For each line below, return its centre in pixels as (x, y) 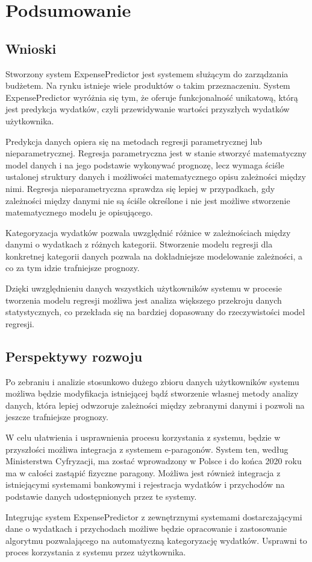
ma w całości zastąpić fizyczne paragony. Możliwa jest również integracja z (143, 472)
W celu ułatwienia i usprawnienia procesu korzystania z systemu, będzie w (143, 437)
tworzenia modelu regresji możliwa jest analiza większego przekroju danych (144, 300)
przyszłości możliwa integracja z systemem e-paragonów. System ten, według (147, 449)
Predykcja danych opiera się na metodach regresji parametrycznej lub (134, 141)
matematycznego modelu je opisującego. (79, 212)
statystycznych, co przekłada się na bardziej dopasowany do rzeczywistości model (155, 312)
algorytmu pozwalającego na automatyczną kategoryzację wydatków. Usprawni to (156, 540)
